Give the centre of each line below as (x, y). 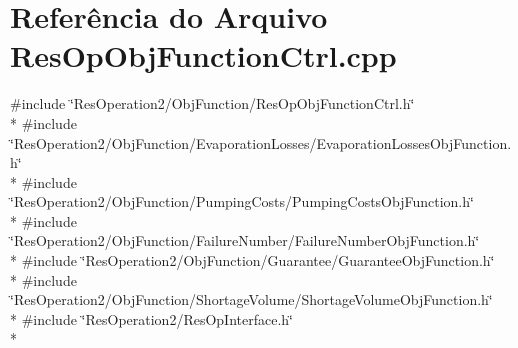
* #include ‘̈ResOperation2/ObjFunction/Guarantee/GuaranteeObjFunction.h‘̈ (252, 260)
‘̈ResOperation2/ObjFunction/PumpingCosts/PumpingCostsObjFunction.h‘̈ (242, 201)
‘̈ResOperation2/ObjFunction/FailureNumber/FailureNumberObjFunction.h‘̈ (245, 240)
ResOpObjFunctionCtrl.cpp (203, 55)
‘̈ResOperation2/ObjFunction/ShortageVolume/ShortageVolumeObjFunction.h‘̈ (251, 299)
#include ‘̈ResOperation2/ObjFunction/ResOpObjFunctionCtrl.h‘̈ (212, 103)
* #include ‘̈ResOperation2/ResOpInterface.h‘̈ (151, 318)
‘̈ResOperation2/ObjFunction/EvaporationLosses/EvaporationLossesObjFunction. (261, 142)
